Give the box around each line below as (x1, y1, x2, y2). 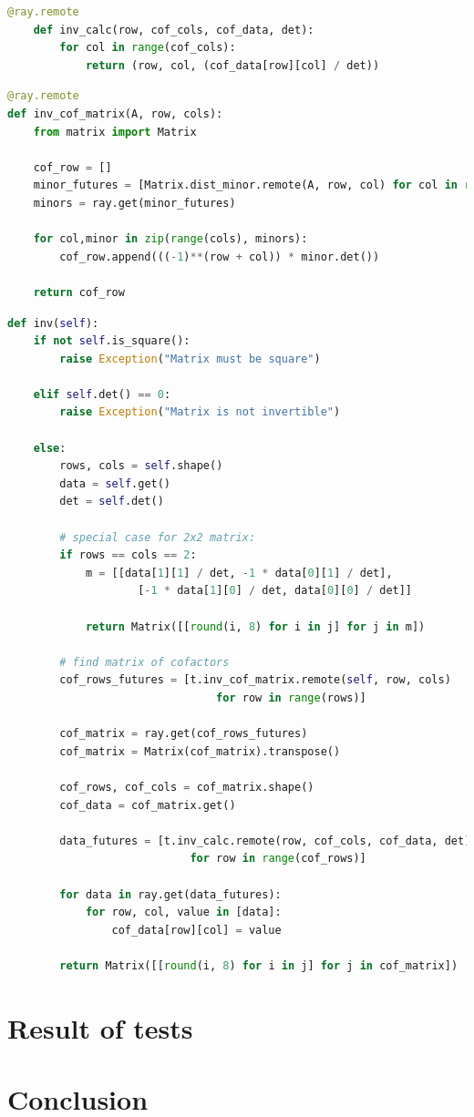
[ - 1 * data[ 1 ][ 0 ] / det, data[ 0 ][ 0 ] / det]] (138, 584, 413, 598)
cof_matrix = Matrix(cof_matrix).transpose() (59, 744, 341, 758)
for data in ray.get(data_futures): (59, 887, 282, 901)
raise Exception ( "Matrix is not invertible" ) (59, 405, 341, 419)
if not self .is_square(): (33, 334, 191, 348)
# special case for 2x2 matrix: (59, 530, 256, 544)
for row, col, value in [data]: (85, 906, 282, 919)
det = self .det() (59, 495, 164, 508)
